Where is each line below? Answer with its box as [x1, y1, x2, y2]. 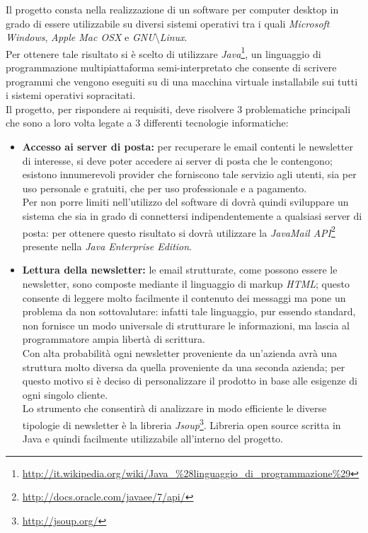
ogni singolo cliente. [22, 387, 108, 402]
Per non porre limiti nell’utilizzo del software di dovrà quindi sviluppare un [22, 194, 349, 209]
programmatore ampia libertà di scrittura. [22, 332, 205, 346]
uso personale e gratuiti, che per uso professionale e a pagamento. [22, 180, 307, 195]
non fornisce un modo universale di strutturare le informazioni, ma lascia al [22, 317, 350, 332]
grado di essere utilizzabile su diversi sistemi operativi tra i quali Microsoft [6, 16, 330, 30]
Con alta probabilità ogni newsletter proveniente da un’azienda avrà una [22, 345, 338, 360]
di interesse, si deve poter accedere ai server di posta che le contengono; [22, 153, 333, 168]
